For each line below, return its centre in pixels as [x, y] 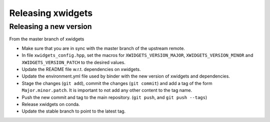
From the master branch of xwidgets [47, 39]
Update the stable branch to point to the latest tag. [74, 111]
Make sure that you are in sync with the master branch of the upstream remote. [103, 48]
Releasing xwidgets [51, 13]
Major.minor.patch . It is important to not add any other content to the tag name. [107, 90]
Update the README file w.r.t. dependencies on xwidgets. [81, 69]
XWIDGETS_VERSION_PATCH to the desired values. [74, 62]
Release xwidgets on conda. [51, 104]
